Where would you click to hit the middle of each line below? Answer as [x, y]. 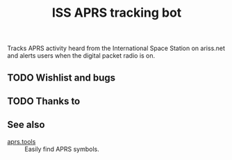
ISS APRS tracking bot [117, 13]
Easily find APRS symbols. [62, 149]
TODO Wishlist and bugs [61, 78]
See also [26, 125]
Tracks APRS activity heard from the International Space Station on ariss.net [116, 48]
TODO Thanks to [44, 101]
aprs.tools [22, 141]
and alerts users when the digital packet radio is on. [81, 56]
